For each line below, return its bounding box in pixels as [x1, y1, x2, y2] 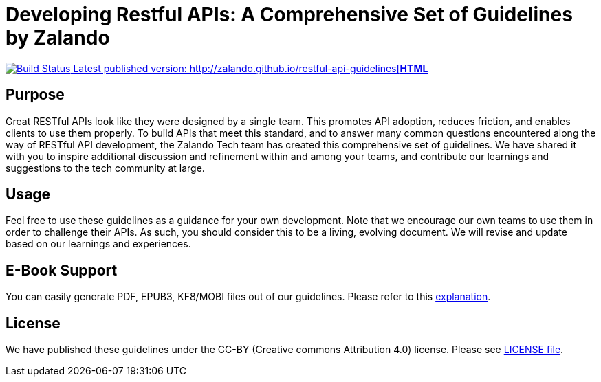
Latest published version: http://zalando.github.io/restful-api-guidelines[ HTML [73, 62, 428, 74]
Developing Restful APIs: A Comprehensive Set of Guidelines [6, 3, 573, 26]
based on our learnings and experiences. [6, 238, 191, 250]
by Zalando [6, 26, 110, 49]
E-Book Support [6, 261, 118, 279]
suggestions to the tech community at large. [6, 161, 205, 174]
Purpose [6, 86, 65, 104]
